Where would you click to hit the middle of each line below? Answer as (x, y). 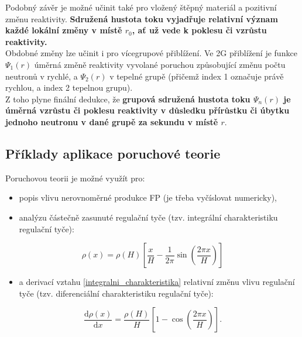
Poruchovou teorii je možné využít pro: (75, 178)
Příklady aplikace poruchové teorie (113, 153)
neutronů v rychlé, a (42, 76)
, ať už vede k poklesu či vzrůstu (199, 30)
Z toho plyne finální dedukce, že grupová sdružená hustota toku (128, 99)
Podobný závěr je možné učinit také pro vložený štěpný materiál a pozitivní (141, 7)
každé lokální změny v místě (64, 30)
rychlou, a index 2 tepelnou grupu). (69, 87)
